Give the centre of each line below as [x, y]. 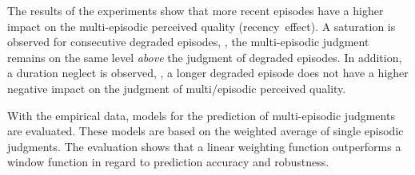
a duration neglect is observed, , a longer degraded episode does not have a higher [208, 73]
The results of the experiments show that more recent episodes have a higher [196, 10]
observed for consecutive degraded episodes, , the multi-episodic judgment [188, 42]
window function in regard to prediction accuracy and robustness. [168, 162]
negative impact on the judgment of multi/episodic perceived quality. [177, 88]
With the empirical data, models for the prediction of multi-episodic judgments [201, 115]
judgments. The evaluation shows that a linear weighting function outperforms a [204, 146]
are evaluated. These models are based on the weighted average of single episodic [206, 131]
